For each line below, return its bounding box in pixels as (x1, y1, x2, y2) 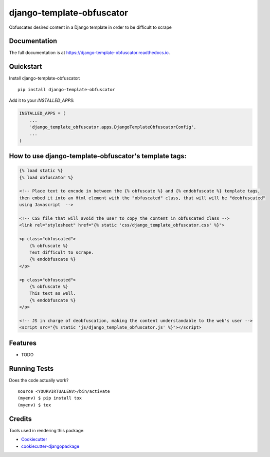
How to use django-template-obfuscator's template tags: (9, 152, 187, 160)
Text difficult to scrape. (29, 249, 94, 255)
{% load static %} (19, 168, 63, 173)
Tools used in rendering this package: (9, 427, 85, 433)
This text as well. (29, 290, 76, 296)
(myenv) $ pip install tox (18, 395, 82, 401)
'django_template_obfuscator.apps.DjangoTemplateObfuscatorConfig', (29, 124, 197, 130)
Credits (9, 415, 32, 423)
